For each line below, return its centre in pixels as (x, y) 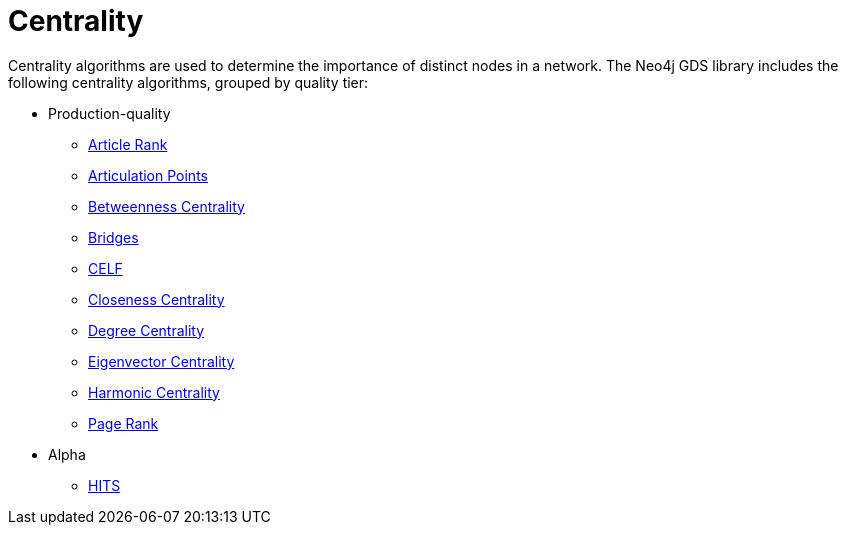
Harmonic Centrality (154, 392)
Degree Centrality (146, 330)
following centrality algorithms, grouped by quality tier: (188, 82)
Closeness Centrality (156, 299)
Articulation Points (148, 175)
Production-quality (109, 113)
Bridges (113, 237)
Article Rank (128, 144)
